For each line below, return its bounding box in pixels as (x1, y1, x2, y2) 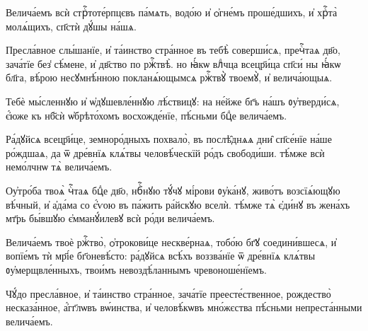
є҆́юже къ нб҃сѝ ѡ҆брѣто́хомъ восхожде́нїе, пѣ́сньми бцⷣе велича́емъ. (6, 108, 287, 122)
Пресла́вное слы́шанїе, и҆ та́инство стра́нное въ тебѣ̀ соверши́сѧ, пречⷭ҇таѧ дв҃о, (6, 42, 341, 57)
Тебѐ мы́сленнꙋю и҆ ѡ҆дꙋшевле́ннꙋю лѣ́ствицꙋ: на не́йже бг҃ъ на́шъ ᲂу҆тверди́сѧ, (6, 93, 340, 108)
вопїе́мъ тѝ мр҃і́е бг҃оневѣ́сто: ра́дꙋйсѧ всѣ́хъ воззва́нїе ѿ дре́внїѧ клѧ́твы (6, 248, 316, 263)
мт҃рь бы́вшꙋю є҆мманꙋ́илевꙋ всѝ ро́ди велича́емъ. (6, 211, 215, 226)
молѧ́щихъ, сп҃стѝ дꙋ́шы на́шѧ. (6, 18, 137, 33)
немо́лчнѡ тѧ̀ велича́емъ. (6, 159, 113, 174)
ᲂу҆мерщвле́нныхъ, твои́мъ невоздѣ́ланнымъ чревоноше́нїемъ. (6, 262, 267, 277)
